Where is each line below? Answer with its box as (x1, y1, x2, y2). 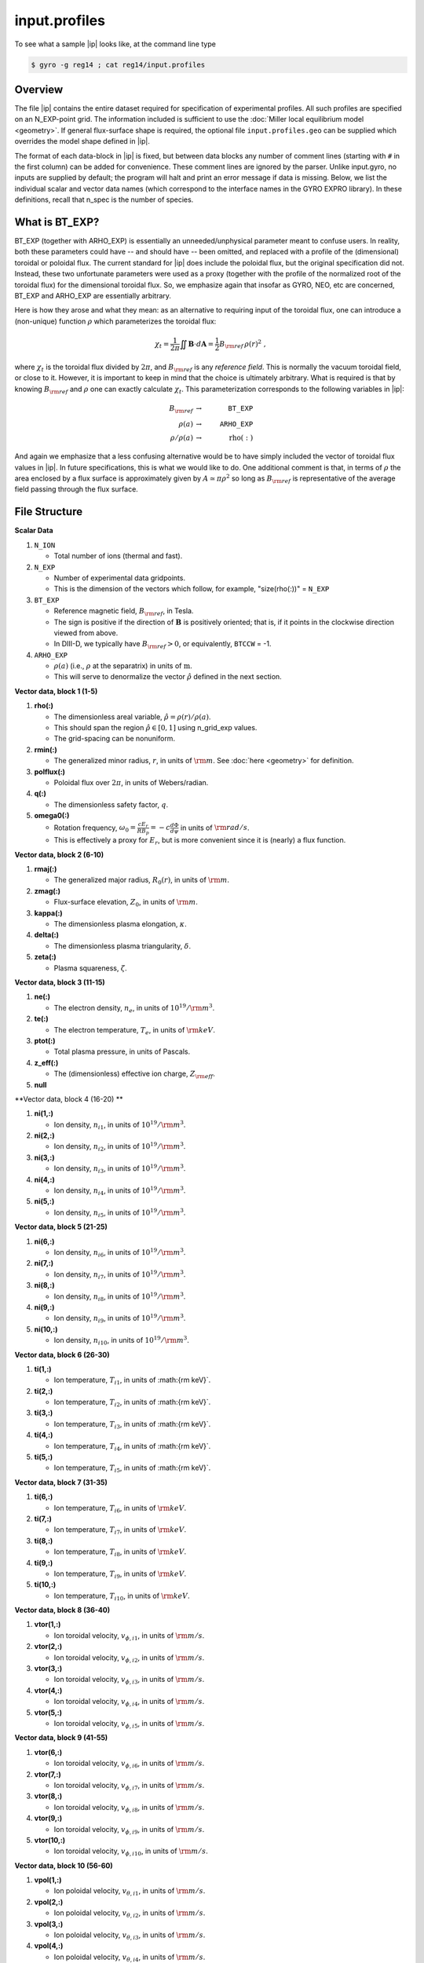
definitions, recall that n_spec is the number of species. (14, 195, 194, 204)
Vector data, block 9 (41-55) (14, 1733, 108, 1742)
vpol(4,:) (34, 1941, 64, 1950)
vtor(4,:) (34, 1685, 63, 1695)
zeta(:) (34, 952, 57, 962)
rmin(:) (34, 744, 58, 754)
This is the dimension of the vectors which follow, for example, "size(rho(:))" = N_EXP (53, 584, 330, 594)
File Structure (14, 505, 82, 518)
